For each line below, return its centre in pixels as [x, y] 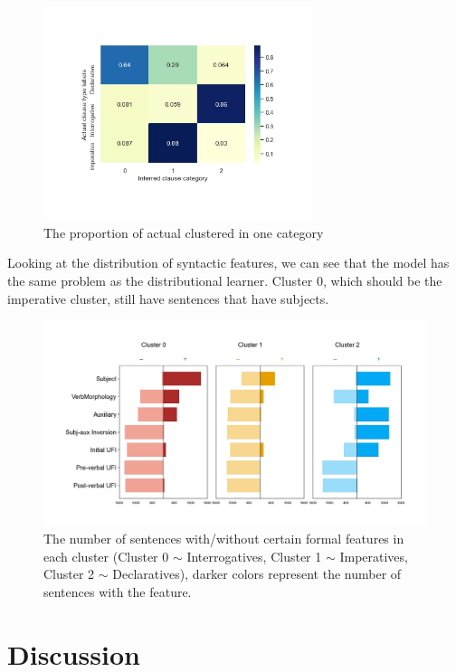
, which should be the [382, 281]
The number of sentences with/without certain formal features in [224, 539]
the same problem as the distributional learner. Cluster [160, 281]
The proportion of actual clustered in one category [184, 232]
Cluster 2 [69, 574]
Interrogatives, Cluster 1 [254, 556]
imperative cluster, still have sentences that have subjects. [168, 298]
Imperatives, [374, 556]
